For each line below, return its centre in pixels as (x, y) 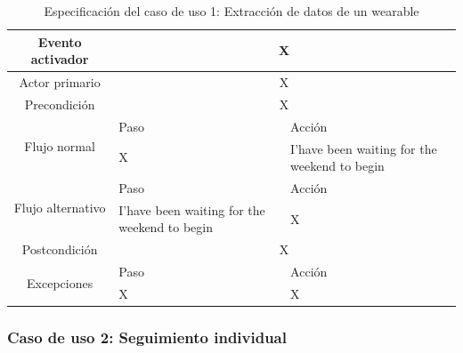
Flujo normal (60, 145)
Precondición (60, 104)
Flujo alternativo (60, 208)
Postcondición (60, 249)
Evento (60, 41)
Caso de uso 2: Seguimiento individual (147, 337)
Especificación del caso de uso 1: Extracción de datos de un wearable (231, 11)
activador (60, 59)
